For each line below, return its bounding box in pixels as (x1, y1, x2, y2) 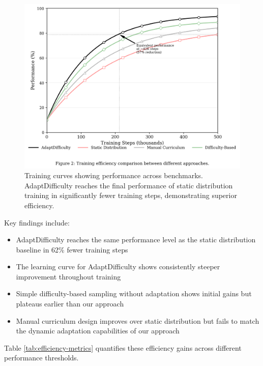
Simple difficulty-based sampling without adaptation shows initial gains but (16, 288, 252, 299)
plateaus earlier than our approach (16, 298, 124, 309)
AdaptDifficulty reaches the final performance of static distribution (24, 180, 233, 190)
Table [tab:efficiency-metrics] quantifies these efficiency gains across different (4, 342, 242, 353)
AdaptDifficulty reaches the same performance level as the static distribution (16, 234, 256, 245)
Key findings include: (4, 217, 70, 228)
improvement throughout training (16, 271, 121, 281)
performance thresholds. (4, 352, 79, 363)
